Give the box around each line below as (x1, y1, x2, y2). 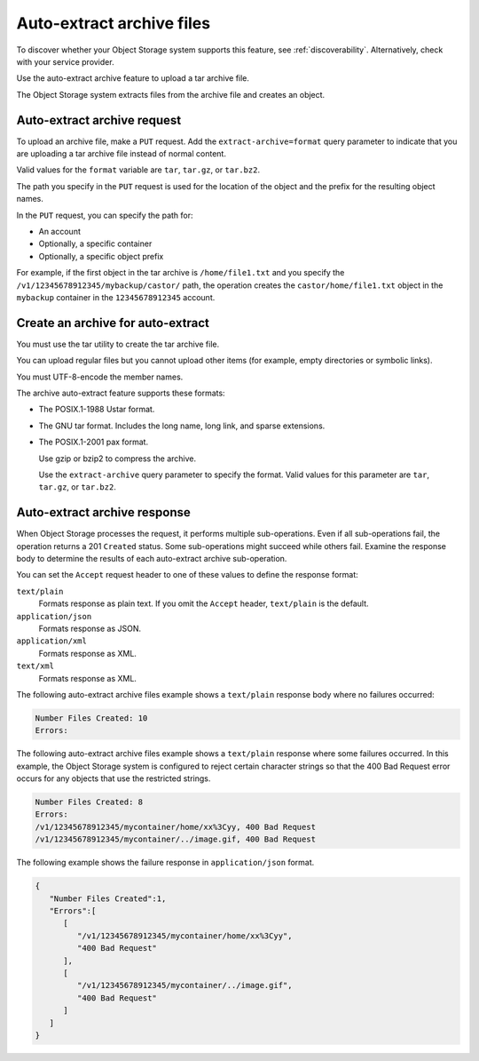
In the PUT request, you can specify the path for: (16, 210, 194, 220)
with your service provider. (16, 56, 114, 67)
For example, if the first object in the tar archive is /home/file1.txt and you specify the (16, 267, 345, 278)
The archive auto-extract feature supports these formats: (16, 387, 225, 398)
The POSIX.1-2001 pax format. (38, 436, 149, 448)
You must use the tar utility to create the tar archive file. (16, 339, 220, 349)
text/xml (16, 661, 55, 671)
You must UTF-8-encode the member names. (16, 371, 184, 382)
